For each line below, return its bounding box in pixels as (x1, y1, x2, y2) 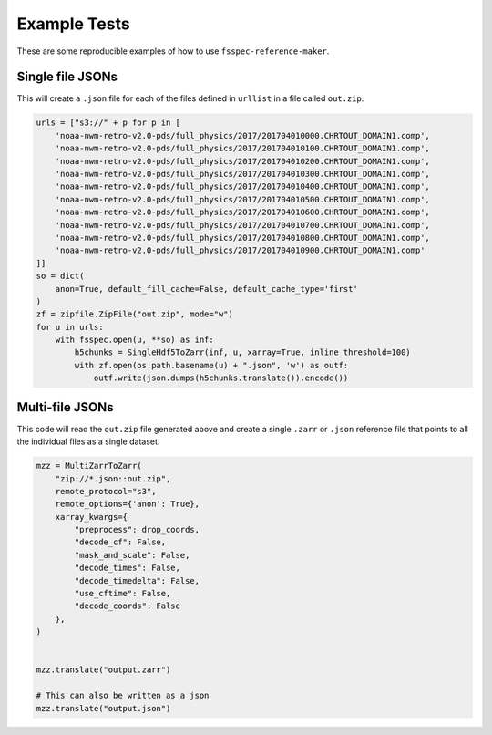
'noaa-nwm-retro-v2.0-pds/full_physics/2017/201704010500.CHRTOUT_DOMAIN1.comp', (55, 194, 430, 204)
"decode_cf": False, (74, 537, 167, 547)
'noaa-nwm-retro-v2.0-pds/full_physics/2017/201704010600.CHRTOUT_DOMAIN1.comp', (55, 207, 430, 218)
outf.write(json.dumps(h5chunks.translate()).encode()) (93, 373, 349, 383)
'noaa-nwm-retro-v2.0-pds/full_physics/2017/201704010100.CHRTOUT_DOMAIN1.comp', (55, 143, 430, 154)
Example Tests (16, 14, 131, 34)
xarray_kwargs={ (55, 512, 128, 522)
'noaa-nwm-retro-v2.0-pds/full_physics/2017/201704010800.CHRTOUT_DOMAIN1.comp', (55, 233, 430, 243)
